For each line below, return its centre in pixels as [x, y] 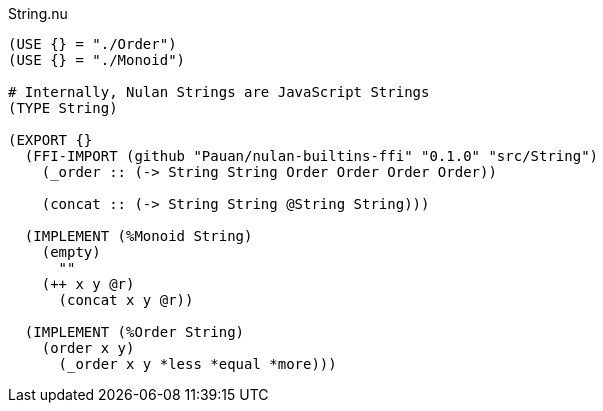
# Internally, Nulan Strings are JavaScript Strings [219, 92]
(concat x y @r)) [126, 300]
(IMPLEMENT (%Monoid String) [138, 236]
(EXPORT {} [50, 140]
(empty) [71, 252]
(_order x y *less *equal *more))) [197, 364]
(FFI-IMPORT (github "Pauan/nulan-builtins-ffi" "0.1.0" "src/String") [311, 156]
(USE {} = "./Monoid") [97, 60]
